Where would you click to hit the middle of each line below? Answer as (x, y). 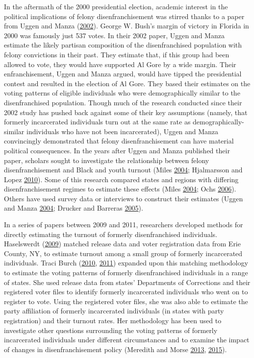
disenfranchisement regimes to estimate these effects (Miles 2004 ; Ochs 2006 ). (120, 189)
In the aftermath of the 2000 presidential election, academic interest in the (116, 6)
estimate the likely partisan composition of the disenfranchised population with (123, 45)
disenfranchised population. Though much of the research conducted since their (123, 102)
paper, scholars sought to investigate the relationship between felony (107, 160)
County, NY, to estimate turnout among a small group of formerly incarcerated (123, 253)
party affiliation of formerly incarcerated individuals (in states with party (114, 311)
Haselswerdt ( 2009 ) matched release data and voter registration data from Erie (122, 244)
